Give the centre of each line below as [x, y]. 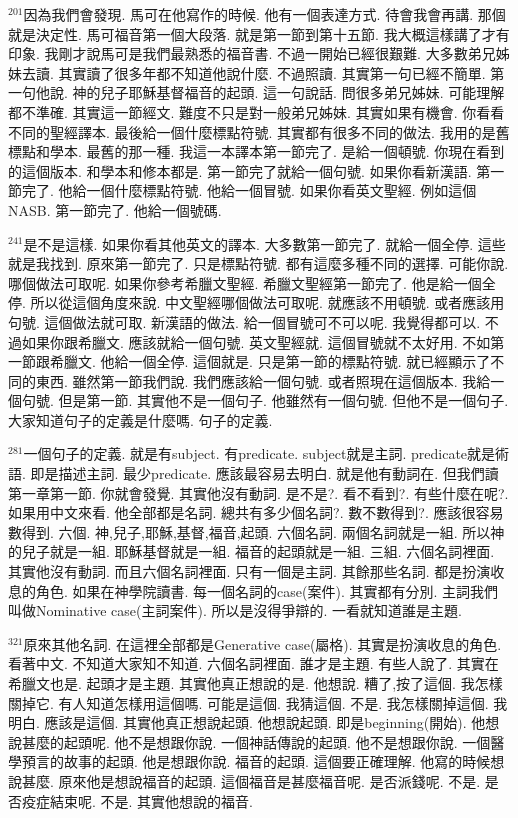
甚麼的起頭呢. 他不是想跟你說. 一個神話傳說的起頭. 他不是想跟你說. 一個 [256, 741]
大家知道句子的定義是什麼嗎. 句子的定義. [140, 419]
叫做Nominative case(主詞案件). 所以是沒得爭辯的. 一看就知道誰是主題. [235, 610]
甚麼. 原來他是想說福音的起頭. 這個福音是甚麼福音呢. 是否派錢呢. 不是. [251, 780]
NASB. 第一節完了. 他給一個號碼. [115, 209]
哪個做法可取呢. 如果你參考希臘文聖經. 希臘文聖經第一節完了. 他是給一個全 [252, 282]
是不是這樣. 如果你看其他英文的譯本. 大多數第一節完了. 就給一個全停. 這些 [264, 243]
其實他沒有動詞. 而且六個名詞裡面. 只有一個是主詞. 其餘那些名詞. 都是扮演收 [256, 571]
